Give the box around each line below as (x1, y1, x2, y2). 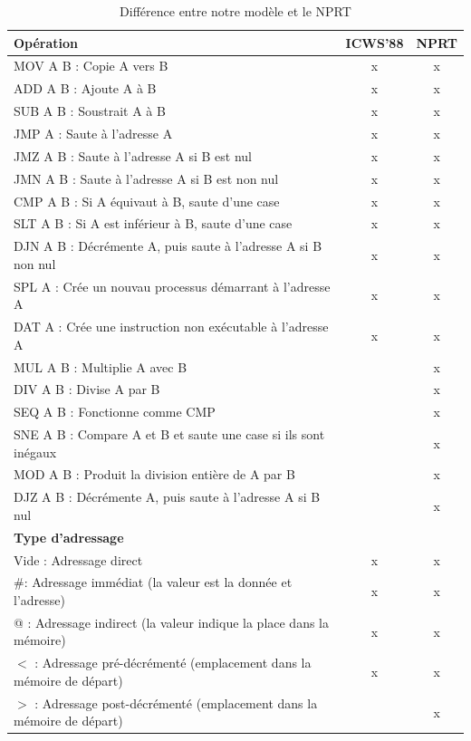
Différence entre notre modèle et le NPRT (120, 2, 351, 20)
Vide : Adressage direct (14, 550, 143, 569)
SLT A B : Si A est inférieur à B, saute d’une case (14, 214, 293, 233)
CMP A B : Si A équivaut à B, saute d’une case (14, 191, 280, 210)
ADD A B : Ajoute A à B (14, 79, 157, 98)
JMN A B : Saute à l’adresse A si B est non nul (14, 168, 279, 188)
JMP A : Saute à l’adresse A (14, 123, 173, 142)
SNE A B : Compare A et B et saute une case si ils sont (14, 425, 325, 444)
